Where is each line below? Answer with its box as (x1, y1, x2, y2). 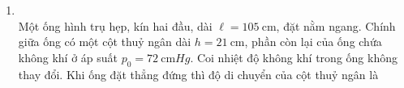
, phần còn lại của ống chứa (244, 33, 382, 50)
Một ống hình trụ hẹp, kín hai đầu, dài (18, 17, 213, 34)
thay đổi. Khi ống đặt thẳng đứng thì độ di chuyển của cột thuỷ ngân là (18, 65, 379, 82)
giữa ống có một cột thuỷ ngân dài (18, 33, 191, 50)
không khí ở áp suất (18, 48, 118, 65)
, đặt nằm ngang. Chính (276, 17, 396, 34)
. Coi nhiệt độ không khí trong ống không (190, 48, 398, 65)
